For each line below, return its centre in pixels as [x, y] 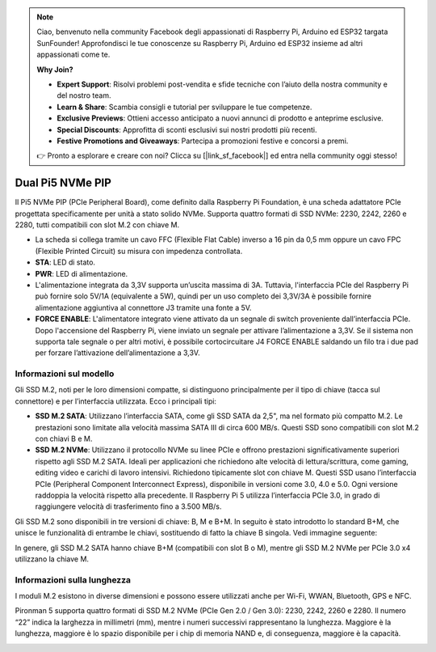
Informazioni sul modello [65, 374]
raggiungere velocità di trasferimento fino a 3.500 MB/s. [128, 506]
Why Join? [55, 70]
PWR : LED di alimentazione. [82, 273]
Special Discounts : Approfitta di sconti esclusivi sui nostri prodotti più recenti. [187, 129]
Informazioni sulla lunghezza [73, 580]
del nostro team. [84, 95]
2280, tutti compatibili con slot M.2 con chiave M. [97, 224]
